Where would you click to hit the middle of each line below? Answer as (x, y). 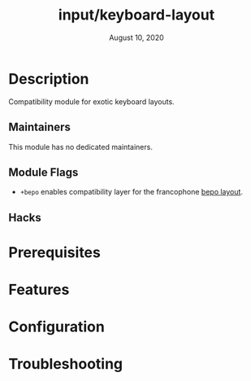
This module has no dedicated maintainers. (80, 147)
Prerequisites (55, 252)
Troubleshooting (66, 364)
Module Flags (43, 172)
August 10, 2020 (136, 37)
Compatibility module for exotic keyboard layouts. (91, 101)
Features (39, 290)
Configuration (57, 327)
